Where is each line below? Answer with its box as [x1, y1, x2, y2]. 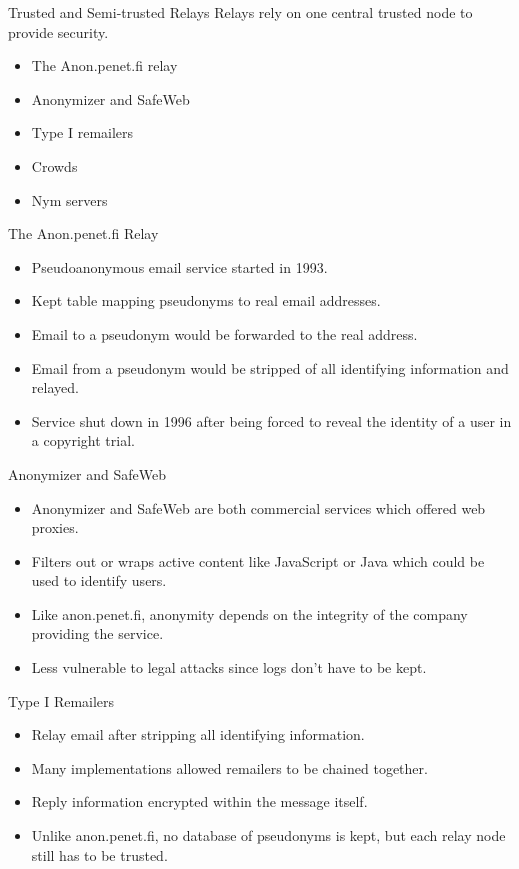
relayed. [31, 377, 79, 398]
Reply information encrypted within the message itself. [31, 791, 368, 812]
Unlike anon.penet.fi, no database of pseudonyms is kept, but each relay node [31, 825, 506, 846]
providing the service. [31, 623, 164, 644]
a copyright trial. [31, 430, 135, 451]
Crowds [31, 155, 78, 176]
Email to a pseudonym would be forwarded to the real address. [31, 323, 418, 344]
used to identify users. [31, 570, 167, 591]
